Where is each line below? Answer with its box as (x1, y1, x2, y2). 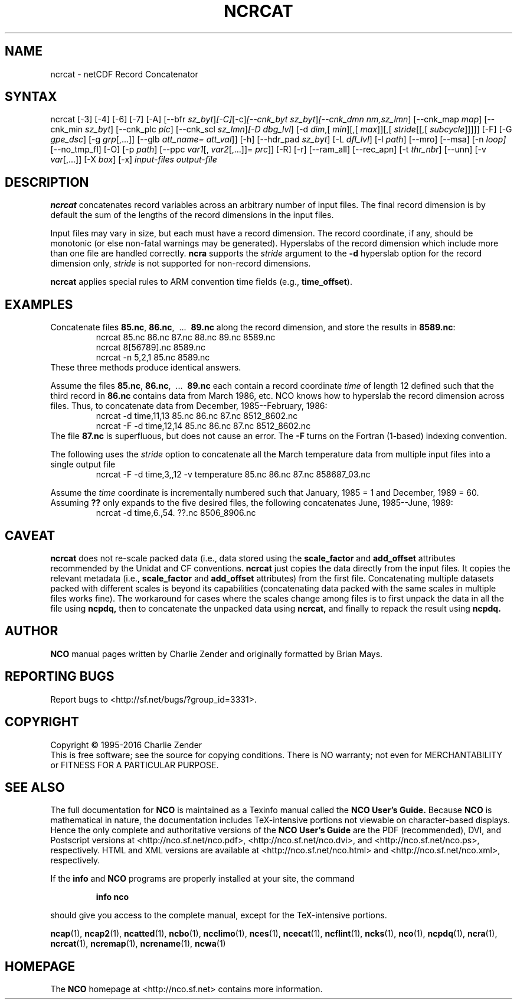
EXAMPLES (5, 297, 73, 312)
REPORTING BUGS (5, 669, 114, 684)
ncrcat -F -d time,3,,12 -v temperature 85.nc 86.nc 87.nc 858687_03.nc (96, 469, 371, 480)
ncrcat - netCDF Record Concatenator (50, 69, 198, 79)
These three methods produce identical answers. (50, 362, 241, 373)
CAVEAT (5, 528, 55, 543)
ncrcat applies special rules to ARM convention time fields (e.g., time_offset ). (50, 277, 352, 287)
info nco (96, 892, 129, 902)
